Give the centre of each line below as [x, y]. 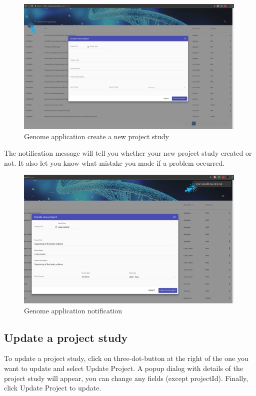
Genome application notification [73, 310]
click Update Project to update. [53, 388]
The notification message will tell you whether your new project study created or [128, 153]
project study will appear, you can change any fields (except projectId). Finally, [126, 378]
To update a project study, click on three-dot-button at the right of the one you [126, 358]
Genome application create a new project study [96, 136]
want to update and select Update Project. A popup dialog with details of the [123, 368]
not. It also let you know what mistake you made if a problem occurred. [114, 162]
